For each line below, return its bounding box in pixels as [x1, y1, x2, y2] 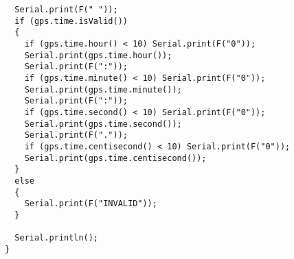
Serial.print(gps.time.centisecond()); [24, 153, 207, 163]
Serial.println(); [14, 233, 99, 243]
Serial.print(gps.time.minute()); [24, 84, 182, 95]
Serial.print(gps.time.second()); [24, 119, 182, 129]
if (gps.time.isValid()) [14, 16, 128, 26]
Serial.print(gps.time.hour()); [24, 50, 172, 60]
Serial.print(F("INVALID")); [24, 199, 157, 209]
